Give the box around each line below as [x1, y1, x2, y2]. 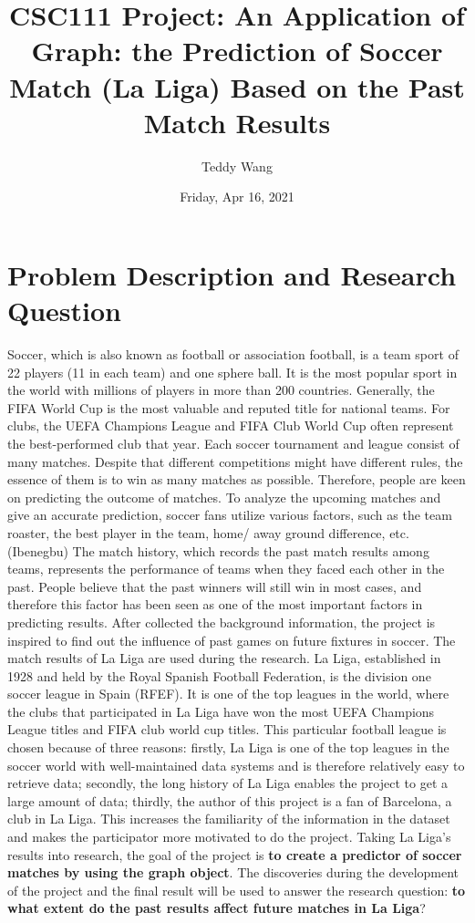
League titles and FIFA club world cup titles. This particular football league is [7, 720, 447, 739]
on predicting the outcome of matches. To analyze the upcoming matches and [7, 487, 441, 506]
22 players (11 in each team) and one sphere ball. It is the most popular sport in [7, 362, 458, 381]
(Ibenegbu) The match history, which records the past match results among [7, 541, 429, 560]
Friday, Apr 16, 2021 [180, 187, 294, 206]
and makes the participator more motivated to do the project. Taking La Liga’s [7, 827, 451, 846]
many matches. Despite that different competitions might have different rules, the [7, 451, 463, 471]
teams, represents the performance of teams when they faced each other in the [7, 559, 445, 578]
